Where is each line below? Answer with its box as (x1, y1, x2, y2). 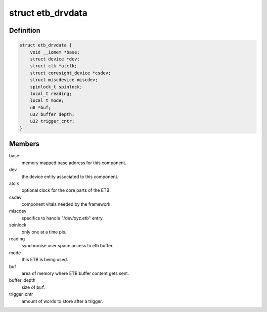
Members (9, 140, 40, 148)
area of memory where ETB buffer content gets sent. (21, 270, 130, 276)
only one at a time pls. (21, 229, 67, 235)
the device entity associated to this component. (21, 174, 119, 179)
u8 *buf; (30, 104, 51, 110)
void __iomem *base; (30, 49, 80, 55)
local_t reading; (30, 90, 72, 96)
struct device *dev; (30, 56, 80, 62)
